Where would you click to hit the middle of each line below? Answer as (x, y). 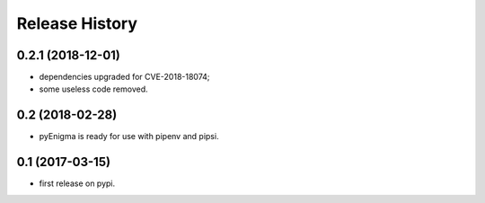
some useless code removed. (93, 89)
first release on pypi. (77, 183)
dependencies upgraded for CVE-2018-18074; (124, 77)
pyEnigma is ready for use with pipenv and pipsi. (129, 137)
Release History (77, 23)
